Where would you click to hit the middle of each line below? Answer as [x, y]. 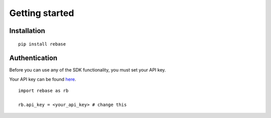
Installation [27, 31]
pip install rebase [42, 44]
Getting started [42, 13]
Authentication [33, 58]
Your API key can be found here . [43, 79]
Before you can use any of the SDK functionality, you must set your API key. [88, 70]
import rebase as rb [43, 91]
